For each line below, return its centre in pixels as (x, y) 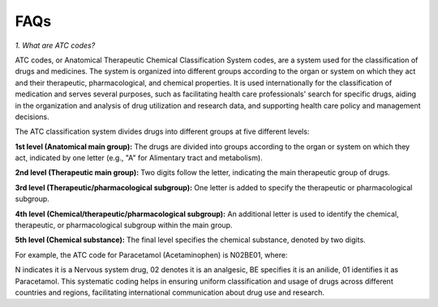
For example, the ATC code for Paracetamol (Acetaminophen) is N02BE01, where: (151, 254)
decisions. (32, 117)
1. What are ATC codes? (55, 45)
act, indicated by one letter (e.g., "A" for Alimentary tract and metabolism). (139, 158)
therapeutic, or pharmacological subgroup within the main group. (124, 225)
